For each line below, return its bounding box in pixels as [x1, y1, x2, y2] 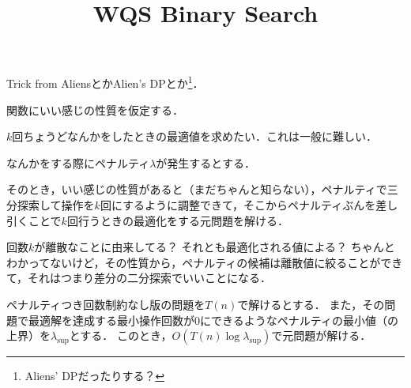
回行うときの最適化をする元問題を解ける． [66, 212, 288, 228]
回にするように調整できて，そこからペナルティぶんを [100, 197, 376, 213]
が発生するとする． [156, 154, 255, 171]
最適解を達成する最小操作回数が [28, 311, 194, 328]
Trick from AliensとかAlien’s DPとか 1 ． [6, 73, 204, 92]
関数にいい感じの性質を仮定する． [6, 101, 183, 118]
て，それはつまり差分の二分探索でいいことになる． [6, 269, 272, 286]
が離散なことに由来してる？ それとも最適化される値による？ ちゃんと [34, 239, 395, 255]
